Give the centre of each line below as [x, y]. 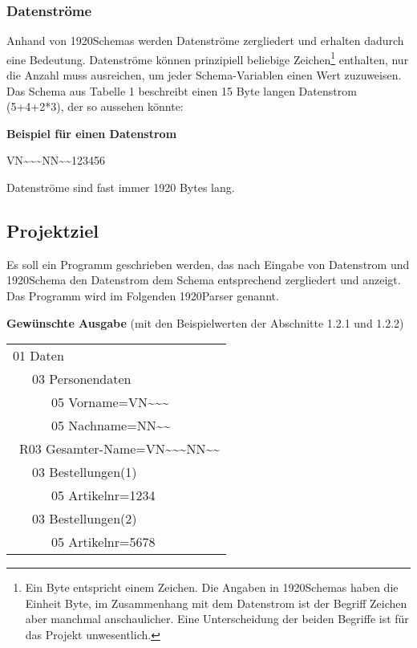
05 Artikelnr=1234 [103, 495]
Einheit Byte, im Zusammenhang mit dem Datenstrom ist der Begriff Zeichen [216, 603]
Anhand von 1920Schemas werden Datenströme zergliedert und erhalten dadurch [205, 41]
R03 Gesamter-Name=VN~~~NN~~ [120, 449]
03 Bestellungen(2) [85, 519]
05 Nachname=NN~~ [111, 426]
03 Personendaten [82, 379]
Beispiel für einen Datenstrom [92, 133]
